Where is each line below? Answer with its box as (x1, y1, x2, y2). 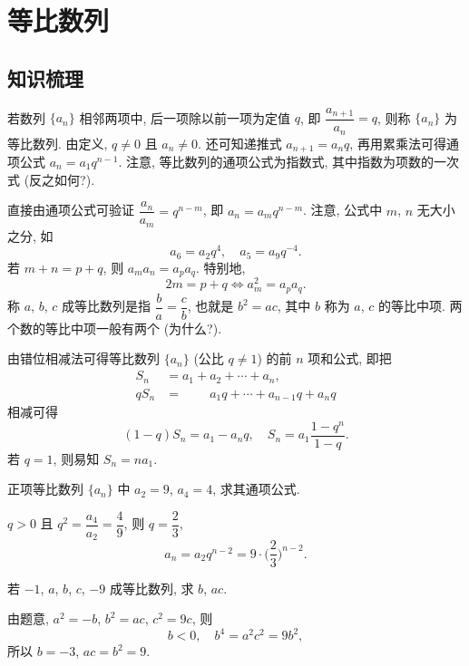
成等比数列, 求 (109, 578, 194, 597)
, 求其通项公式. (212, 479, 300, 498)
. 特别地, (196, 257, 246, 276)
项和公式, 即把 (308, 349, 392, 368)
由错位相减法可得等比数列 (7, 349, 160, 368)
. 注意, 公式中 (303, 200, 383, 219)
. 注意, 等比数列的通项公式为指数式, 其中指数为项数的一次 (118, 151, 460, 170)
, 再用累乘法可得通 (349, 133, 459, 152)
